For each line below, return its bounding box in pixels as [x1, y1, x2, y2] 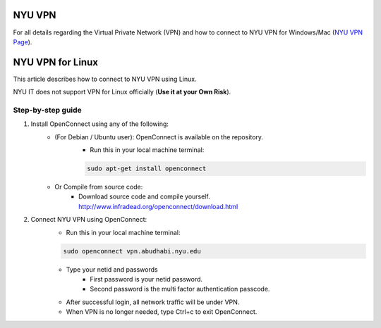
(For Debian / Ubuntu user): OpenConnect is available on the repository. [54, 132, 264, 141]
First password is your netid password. [90, 275, 203, 284]
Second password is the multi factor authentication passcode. [90, 285, 270, 294]
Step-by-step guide [13, 105, 83, 115]
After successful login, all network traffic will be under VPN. [66, 298, 240, 306]
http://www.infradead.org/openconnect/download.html [78, 202, 238, 210]
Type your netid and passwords [66, 265, 158, 274]
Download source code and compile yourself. [78, 192, 211, 201]
